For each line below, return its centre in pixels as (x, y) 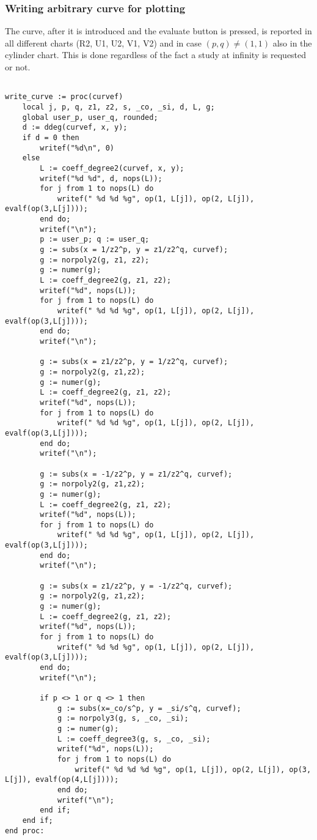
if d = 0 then (51, 137)
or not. (18, 67)
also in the (292, 43)
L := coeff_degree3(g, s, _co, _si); (134, 739)
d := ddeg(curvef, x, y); (75, 128)
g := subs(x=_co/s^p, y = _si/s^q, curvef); (149, 708)
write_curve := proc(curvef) (64, 97)
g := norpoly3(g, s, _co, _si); (123, 719)
